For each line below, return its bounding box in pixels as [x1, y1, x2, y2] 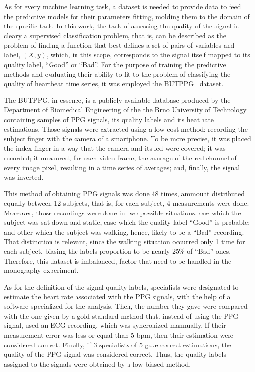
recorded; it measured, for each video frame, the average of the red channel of [4, 152, 237, 162]
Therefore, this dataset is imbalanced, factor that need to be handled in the [4, 255, 231, 266]
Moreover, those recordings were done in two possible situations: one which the [4, 207, 241, 217]
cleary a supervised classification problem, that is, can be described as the [4, 30, 226, 40]
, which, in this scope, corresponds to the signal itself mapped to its [46, 49, 250, 59]
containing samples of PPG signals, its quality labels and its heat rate [4, 114, 214, 124]
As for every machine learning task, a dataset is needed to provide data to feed [4, 1, 241, 11]
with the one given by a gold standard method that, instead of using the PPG [4, 310, 239, 320]
